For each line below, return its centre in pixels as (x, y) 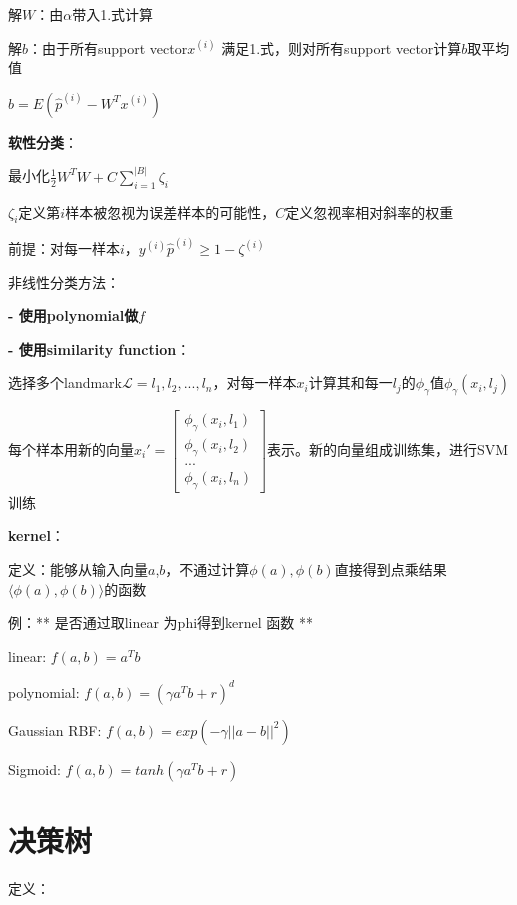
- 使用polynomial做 (73, 315)
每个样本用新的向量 (71, 449)
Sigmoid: (34, 768)
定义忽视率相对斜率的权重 (369, 211)
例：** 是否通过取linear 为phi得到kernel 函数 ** (160, 622)
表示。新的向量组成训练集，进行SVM (388, 449)
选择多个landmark (65, 382)
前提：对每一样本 (64, 248)
